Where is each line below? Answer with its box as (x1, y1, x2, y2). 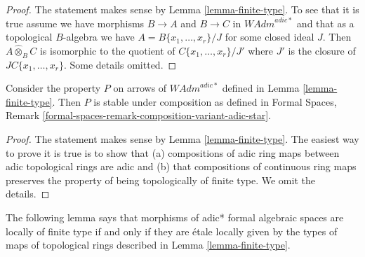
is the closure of (288, 43, 356, 57)
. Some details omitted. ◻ (63, 57, 177, 71)
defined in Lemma (222, 81, 300, 95)
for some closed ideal (225, 29, 314, 44)
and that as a (296, 15, 354, 30)
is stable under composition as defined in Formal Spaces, (93, 94, 337, 109)
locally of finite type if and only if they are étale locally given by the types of (6, 223, 338, 238)
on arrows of (113, 81, 167, 95)
